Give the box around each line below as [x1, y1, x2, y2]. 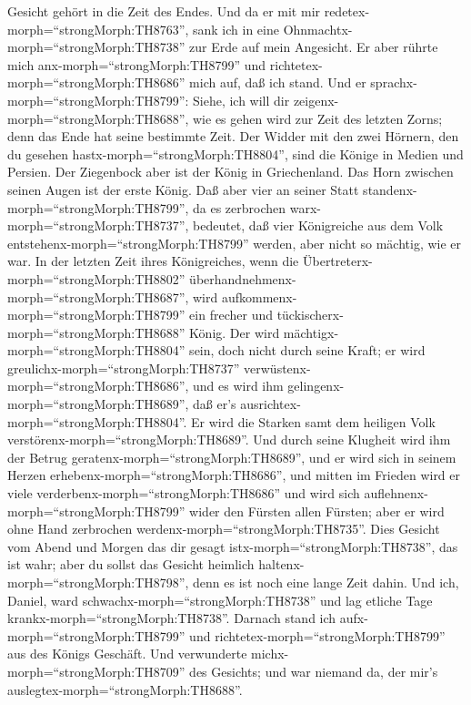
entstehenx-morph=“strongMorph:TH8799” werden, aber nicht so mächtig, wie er [7, 233, 462, 252]
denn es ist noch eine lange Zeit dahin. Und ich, [193, 573, 459, 591]
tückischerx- [276, 305, 344, 324]
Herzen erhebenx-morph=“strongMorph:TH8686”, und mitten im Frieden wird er [7, 465, 461, 485]
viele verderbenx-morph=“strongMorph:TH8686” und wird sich [7, 484, 360, 503]
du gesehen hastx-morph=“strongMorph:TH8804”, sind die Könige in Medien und [7, 144, 464, 163]
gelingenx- [287, 376, 345, 395]
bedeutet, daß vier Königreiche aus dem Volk [193, 216, 444, 235]
